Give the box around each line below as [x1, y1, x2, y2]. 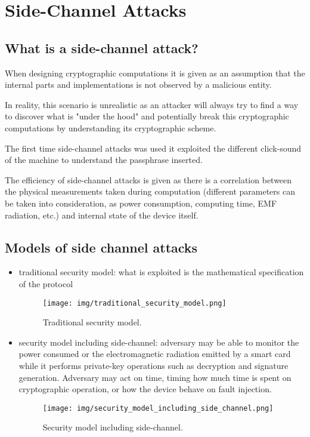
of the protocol [18, 277, 73, 290]
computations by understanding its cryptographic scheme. [5, 121, 216, 134]
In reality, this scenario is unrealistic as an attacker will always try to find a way [5, 98, 299, 110]
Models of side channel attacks [5, 238, 198, 256]
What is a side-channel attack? [5, 38, 199, 57]
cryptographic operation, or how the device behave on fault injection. [18, 383, 272, 395]
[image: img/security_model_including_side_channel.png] [42, 404, 274, 413]
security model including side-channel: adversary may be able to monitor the [18, 336, 299, 348]
